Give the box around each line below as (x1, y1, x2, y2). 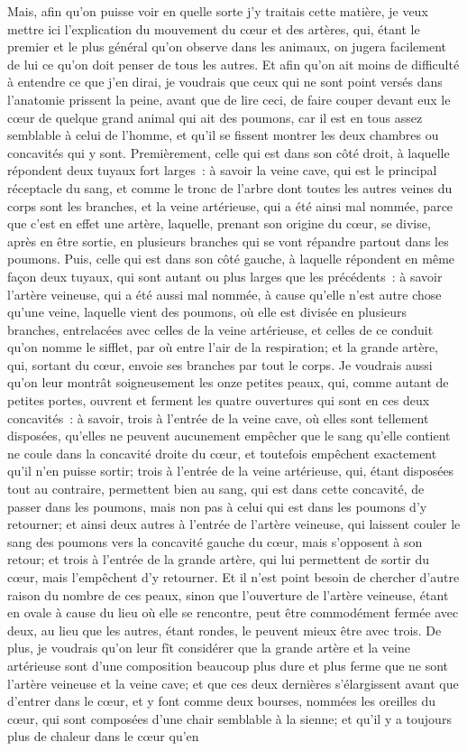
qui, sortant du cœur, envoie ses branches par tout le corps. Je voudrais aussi (7, 355, 433, 374)
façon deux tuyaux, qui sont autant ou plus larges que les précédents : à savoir (7, 266, 443, 285)
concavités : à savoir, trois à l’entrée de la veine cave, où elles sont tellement (7, 408, 429, 427)
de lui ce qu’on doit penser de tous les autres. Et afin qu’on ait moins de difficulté (7, 54, 460, 73)
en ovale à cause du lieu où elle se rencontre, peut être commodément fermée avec (7, 603, 459, 622)
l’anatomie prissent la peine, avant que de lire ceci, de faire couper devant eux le (7, 89, 451, 108)
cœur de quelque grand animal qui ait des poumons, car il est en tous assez (7, 107, 423, 126)
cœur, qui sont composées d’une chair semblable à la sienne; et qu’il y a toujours (7, 709, 452, 728)
